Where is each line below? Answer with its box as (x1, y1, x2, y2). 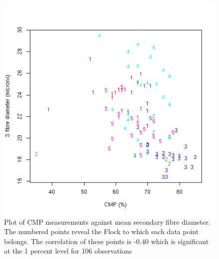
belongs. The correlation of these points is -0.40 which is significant (4, 236, 209, 246)
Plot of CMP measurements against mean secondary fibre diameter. (4, 216, 211, 227)
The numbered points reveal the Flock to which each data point (4, 226, 199, 237)
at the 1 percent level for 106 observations (4, 246, 132, 256)
